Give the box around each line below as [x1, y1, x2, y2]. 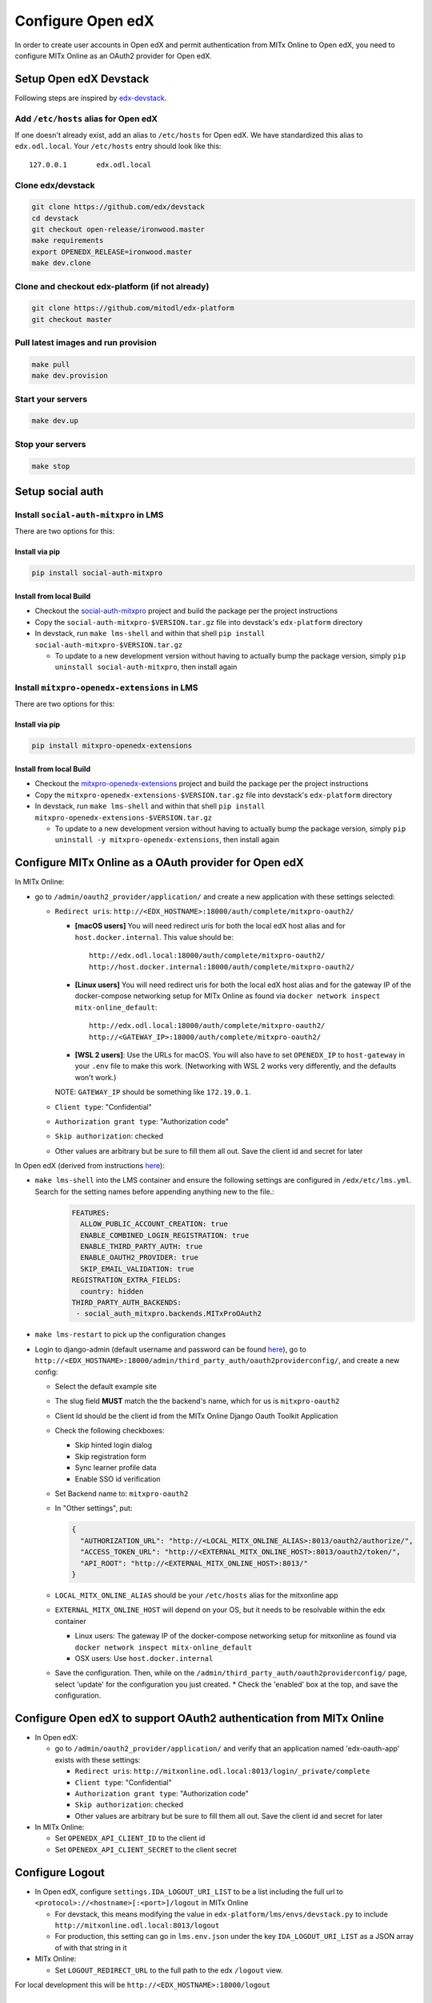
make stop [31, 461, 70, 470]
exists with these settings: [54, 1755, 141, 1764]
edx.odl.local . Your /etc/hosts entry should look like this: [14, 141, 222, 151]
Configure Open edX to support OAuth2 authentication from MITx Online [14, 1711, 384, 1725]
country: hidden [80, 1287, 144, 1296]
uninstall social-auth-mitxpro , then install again [54, 662, 238, 672]
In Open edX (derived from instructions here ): [14, 1161, 166, 1171]
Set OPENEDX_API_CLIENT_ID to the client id [54, 1833, 206, 1843]
